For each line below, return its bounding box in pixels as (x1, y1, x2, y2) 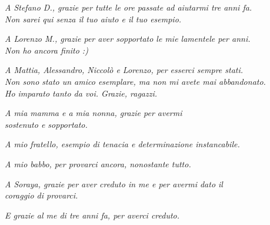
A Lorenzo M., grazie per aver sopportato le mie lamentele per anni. (5, 32, 251, 45)
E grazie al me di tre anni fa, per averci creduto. (5, 209, 180, 221)
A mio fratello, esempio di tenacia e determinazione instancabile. (5, 138, 240, 150)
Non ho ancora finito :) (5, 44, 88, 56)
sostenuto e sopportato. (5, 118, 88, 130)
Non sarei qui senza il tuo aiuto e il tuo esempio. (5, 12, 182, 25)
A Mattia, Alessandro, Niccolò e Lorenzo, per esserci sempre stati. (5, 64, 244, 76)
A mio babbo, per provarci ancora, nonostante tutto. (5, 157, 191, 170)
